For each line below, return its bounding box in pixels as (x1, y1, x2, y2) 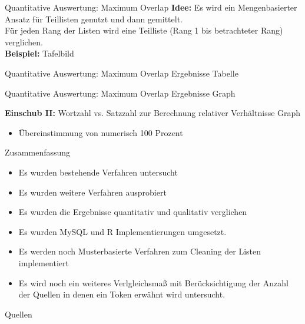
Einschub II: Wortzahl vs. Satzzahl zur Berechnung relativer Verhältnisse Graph (5, 107, 301, 119)
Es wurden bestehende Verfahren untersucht (18, 166, 178, 178)
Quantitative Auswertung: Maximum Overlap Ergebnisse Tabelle (5, 67, 238, 79)
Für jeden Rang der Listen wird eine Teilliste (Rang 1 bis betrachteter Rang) (5, 24, 283, 37)
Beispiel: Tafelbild (5, 47, 74, 59)
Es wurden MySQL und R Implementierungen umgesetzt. (18, 225, 227, 237)
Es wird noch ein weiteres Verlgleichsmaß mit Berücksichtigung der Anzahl (18, 276, 289, 289)
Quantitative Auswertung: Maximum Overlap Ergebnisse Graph (5, 87, 236, 99)
